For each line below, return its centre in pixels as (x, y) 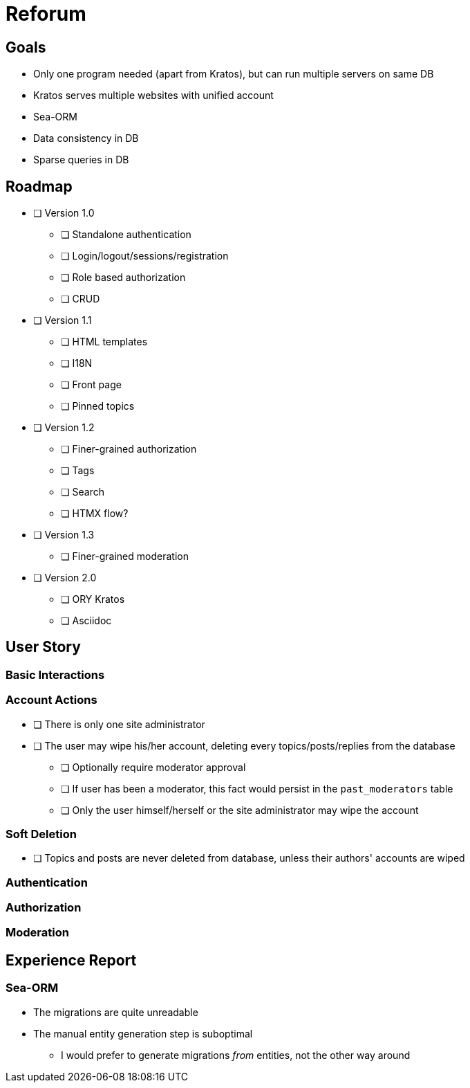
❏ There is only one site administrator (119, 724)
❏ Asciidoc (86, 621)
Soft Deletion (41, 834)
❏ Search (83, 492)
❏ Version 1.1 (63, 320)
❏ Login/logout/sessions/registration (145, 256)
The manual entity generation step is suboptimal (143, 1033)
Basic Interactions (55, 674)
